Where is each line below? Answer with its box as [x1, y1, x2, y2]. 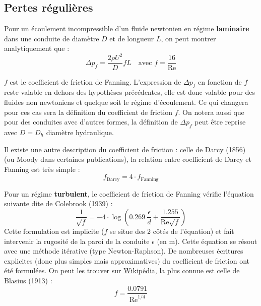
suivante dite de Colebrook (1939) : [4, 198, 113, 209]
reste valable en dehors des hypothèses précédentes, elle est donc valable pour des [4, 87, 255, 97]
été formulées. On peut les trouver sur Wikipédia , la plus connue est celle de [4, 265, 240, 276]
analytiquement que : [4, 43, 70, 53]
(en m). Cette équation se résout [157, 235, 257, 246]
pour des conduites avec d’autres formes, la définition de [4, 116, 178, 127]
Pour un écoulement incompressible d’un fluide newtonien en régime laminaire [4, 23, 249, 34]
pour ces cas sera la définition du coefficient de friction [4, 106, 172, 117]
